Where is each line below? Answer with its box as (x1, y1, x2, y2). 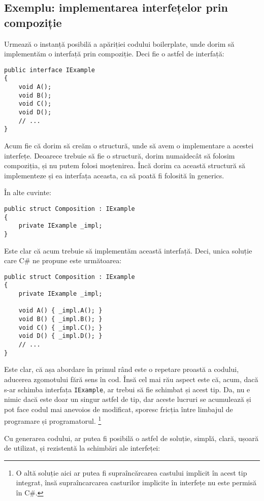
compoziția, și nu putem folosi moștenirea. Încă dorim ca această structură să (4, 160, 246, 171)
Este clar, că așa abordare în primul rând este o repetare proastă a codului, (4, 364, 239, 374)
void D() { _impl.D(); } (18, 332, 103, 340)
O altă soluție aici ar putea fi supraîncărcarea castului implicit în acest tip (16, 467, 247, 478)
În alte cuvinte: (4, 187, 51, 198)
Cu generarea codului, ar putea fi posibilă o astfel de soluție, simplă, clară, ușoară (4, 432, 259, 443)
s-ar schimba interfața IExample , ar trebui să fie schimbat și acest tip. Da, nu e (4, 384, 250, 394)
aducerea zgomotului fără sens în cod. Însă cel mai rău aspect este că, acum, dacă (4, 373, 258, 384)
